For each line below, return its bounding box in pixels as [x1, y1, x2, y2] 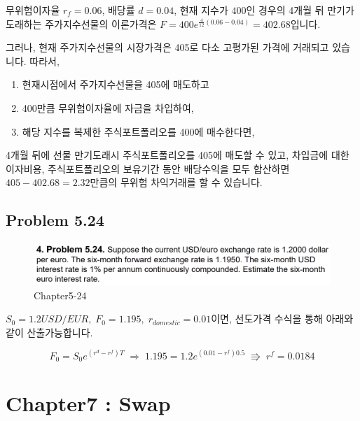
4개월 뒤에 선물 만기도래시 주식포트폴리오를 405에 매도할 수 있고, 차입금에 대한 [6, 148, 349, 162]
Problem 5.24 [6, 209, 104, 231]
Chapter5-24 [34, 287, 87, 302]
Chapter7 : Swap [6, 388, 171, 417]
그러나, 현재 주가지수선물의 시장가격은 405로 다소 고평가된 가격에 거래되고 [6, 40, 329, 55]
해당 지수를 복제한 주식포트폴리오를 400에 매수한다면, [22, 124, 255, 138]
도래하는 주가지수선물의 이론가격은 [6, 16, 157, 31]
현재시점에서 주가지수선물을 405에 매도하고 [22, 77, 209, 92]
